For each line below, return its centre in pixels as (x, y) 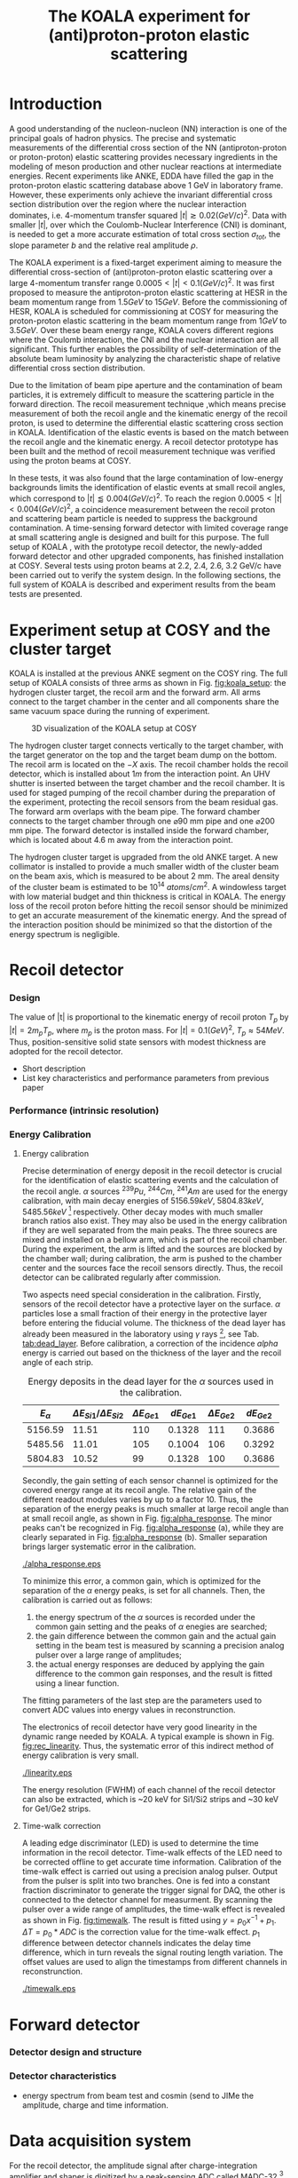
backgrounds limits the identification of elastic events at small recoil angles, (147, 488)
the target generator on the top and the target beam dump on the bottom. (143, 755)
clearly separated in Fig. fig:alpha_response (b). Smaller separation (145, 1538)
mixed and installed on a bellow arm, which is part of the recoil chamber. (155, 1240)
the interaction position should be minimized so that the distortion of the (141, 925)
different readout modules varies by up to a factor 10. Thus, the (137, 1499)
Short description (54, 1069)
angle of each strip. (58, 1362)
